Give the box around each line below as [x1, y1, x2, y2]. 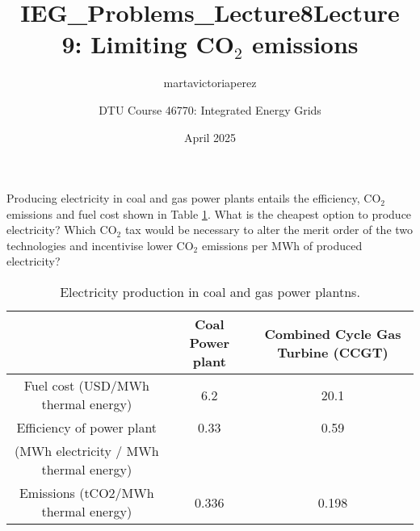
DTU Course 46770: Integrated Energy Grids [99, 101, 321, 118]
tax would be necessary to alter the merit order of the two [124, 221, 414, 238]
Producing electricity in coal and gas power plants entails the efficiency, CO [6, 190, 381, 207]
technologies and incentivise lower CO [6, 236, 194, 253]
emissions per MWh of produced [201, 236, 363, 253]
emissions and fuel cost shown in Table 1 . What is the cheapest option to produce [6, 205, 412, 222]
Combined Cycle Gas [264, 324, 401, 343]
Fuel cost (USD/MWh [23, 376, 149, 395]
